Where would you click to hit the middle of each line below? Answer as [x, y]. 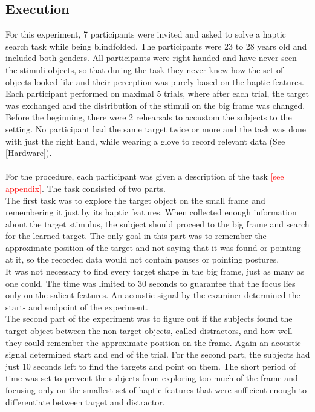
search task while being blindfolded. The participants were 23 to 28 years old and [156, 46]
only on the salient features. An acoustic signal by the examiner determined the [153, 295]
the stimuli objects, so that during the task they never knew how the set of [145, 69]
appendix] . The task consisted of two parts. [86, 188]
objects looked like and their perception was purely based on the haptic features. [155, 81]
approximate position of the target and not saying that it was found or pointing [153, 247]
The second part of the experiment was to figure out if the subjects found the [149, 319]
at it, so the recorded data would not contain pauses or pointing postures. [142, 259]
